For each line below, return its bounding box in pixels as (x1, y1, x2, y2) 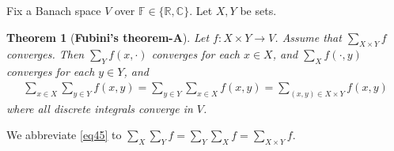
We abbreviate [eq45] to (6, 126, 122, 143)
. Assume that (275, 28, 342, 45)
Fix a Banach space (6, 2, 101, 18)
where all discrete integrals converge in (6, 100, 193, 116)
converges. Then (6, 46, 85, 62)
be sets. (240, 2, 277, 18)
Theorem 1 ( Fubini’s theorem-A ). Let (6, 28, 210, 45)
